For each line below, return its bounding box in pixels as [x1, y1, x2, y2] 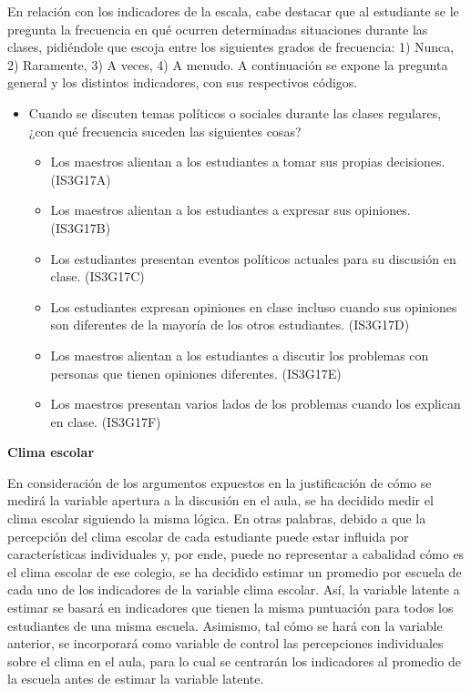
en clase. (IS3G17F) [50, 412, 161, 431]
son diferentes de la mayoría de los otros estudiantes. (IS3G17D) [50, 315, 410, 334]
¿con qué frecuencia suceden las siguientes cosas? [28, 121, 302, 140]
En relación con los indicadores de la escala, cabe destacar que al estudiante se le [7, 2, 459, 20]
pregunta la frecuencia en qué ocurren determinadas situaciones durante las [7, 19, 428, 38]
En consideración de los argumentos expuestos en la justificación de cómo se [7, 473, 432, 492]
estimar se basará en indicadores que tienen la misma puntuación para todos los [7, 598, 454, 617]
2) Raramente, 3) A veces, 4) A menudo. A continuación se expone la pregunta [7, 55, 448, 74]
